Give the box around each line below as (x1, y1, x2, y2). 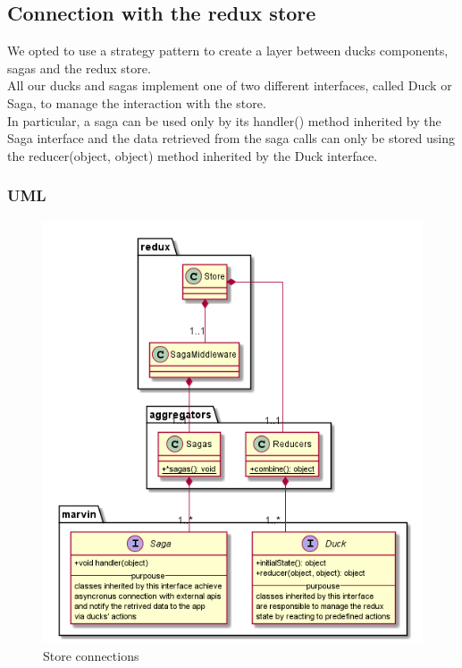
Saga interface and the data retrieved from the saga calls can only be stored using (7, 129, 455, 148)
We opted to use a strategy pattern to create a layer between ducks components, (7, 41, 449, 60)
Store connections (43, 646, 139, 664)
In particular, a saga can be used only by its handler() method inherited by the (7, 111, 441, 130)
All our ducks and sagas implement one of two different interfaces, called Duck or (7, 76, 452, 95)
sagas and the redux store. (7, 58, 151, 77)
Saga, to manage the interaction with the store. (7, 93, 266, 112)
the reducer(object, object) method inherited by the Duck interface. (7, 146, 378, 165)
